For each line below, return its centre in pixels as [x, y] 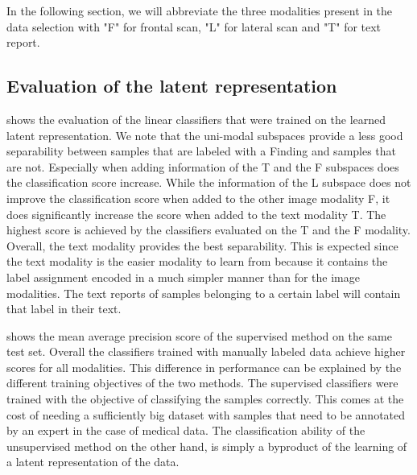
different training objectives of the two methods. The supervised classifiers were [202, 383]
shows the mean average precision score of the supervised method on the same [199, 335]
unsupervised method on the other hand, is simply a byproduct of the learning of [207, 446]
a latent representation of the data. [93, 462]
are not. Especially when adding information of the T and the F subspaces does [203, 166]
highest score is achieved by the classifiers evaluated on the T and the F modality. [208, 230]
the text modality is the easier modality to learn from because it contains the [197, 261]
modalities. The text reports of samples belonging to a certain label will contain [204, 293]
